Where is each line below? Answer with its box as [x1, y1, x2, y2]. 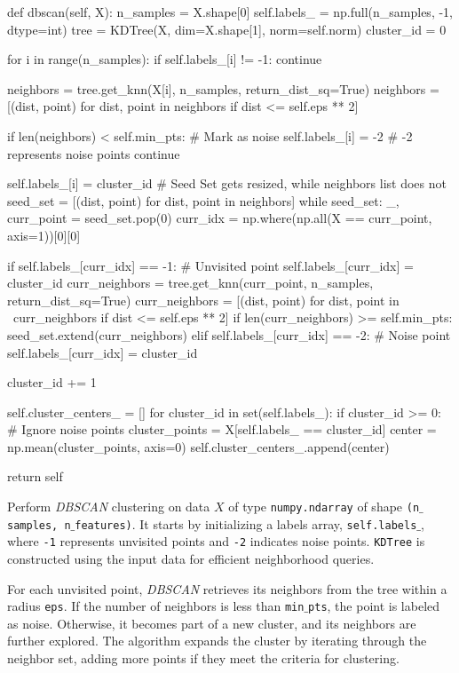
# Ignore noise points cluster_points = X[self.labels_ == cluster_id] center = [7, 420, 437, 439]
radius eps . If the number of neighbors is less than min [7, 597, 305, 615]
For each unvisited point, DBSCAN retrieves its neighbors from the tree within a [7, 579, 447, 598]
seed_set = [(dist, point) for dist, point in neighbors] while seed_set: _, [7, 191, 400, 210]
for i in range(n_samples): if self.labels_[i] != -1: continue [7, 50, 322, 68]
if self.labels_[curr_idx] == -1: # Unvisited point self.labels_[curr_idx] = [7, 256, 414, 274]
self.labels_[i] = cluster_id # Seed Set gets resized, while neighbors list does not [7, 174, 447, 193]
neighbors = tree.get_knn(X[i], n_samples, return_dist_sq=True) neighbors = [7, 79, 439, 98]
